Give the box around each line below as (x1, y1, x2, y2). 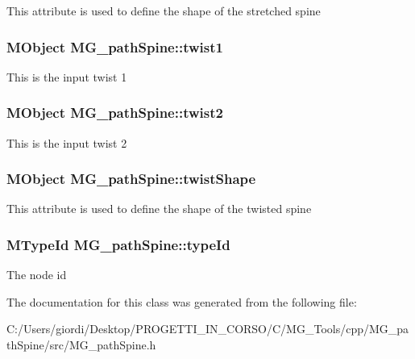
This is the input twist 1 (6, 68, 127, 85)
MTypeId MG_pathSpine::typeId (6, 234, 230, 254)
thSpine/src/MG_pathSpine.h (6, 336, 156, 353)
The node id (6, 266, 67, 283)
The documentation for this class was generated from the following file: (6, 293, 357, 310)
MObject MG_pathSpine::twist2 (6, 102, 223, 123)
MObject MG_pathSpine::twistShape (6, 169, 256, 189)
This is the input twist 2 (6, 134, 127, 151)
